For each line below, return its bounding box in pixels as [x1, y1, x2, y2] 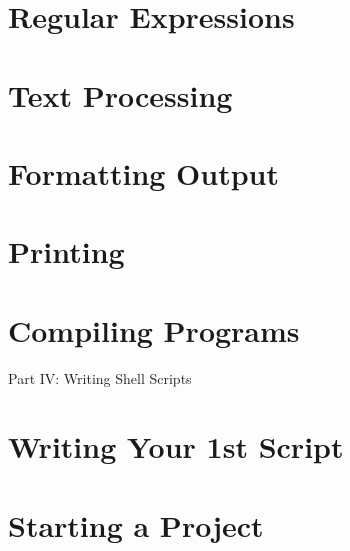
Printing [8, 231, 125, 272]
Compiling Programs [8, 309, 300, 350]
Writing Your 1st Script [8, 426, 344, 467]
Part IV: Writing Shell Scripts [8, 367, 192, 388]
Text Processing [8, 74, 233, 115]
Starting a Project [8, 504, 264, 545]
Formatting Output [8, 152, 280, 193]
